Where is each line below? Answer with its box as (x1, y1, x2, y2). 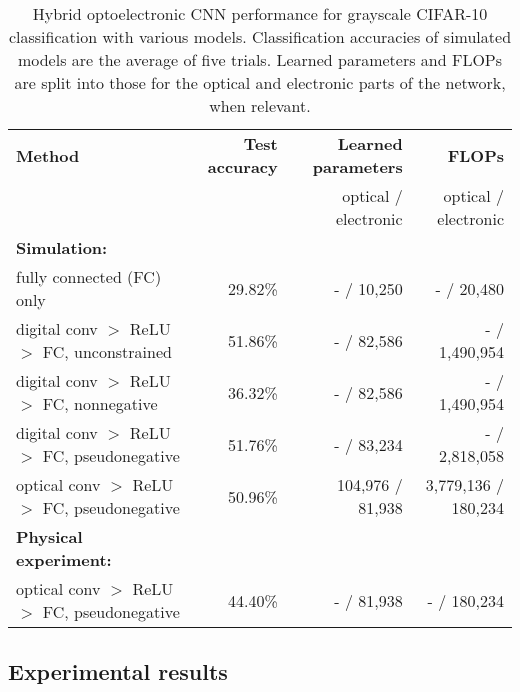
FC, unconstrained (42, 340, 172, 363)
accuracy (207, 155, 278, 178)
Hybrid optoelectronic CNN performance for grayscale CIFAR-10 (32, 2, 488, 25)
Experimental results (8, 656, 228, 687)
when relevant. (209, 94, 311, 117)
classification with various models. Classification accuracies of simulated (8, 25, 512, 48)
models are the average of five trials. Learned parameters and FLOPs (17, 48, 503, 71)
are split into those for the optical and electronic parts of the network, (14, 71, 506, 94)
